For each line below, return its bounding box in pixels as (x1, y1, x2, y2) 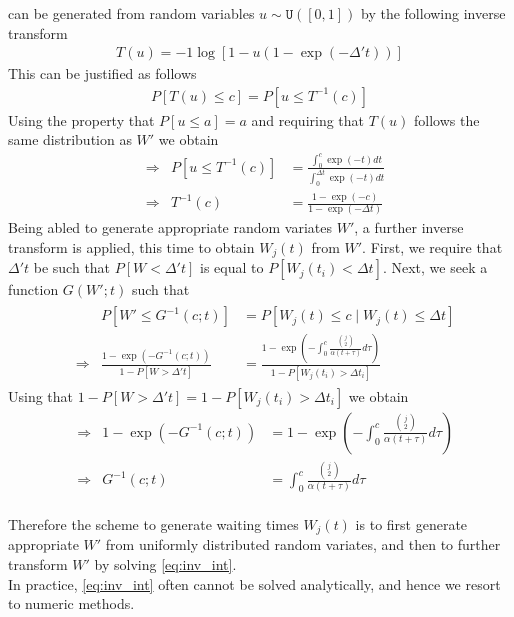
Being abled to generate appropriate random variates (8, 217, 333, 238)
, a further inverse (354, 217, 464, 238)
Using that (8, 385, 74, 406)
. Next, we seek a (382, 257, 488, 278)
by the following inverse (361, 3, 506, 23)
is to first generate (355, 514, 468, 535)
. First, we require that (362, 236, 503, 257)
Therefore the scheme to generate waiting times (8, 514, 299, 535)
